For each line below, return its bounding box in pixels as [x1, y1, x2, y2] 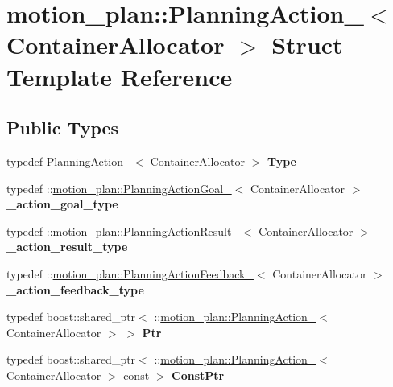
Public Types [6, 115, 119, 140]
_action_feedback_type [6, 281, 144, 298]
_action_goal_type [6, 196, 118, 212]
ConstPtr [172, 366, 225, 383]
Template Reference [6, 60, 233, 93]
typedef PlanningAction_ [6, 152, 132, 169]
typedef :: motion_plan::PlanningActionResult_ [6, 222, 240, 239]
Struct [271, 28, 343, 61]
